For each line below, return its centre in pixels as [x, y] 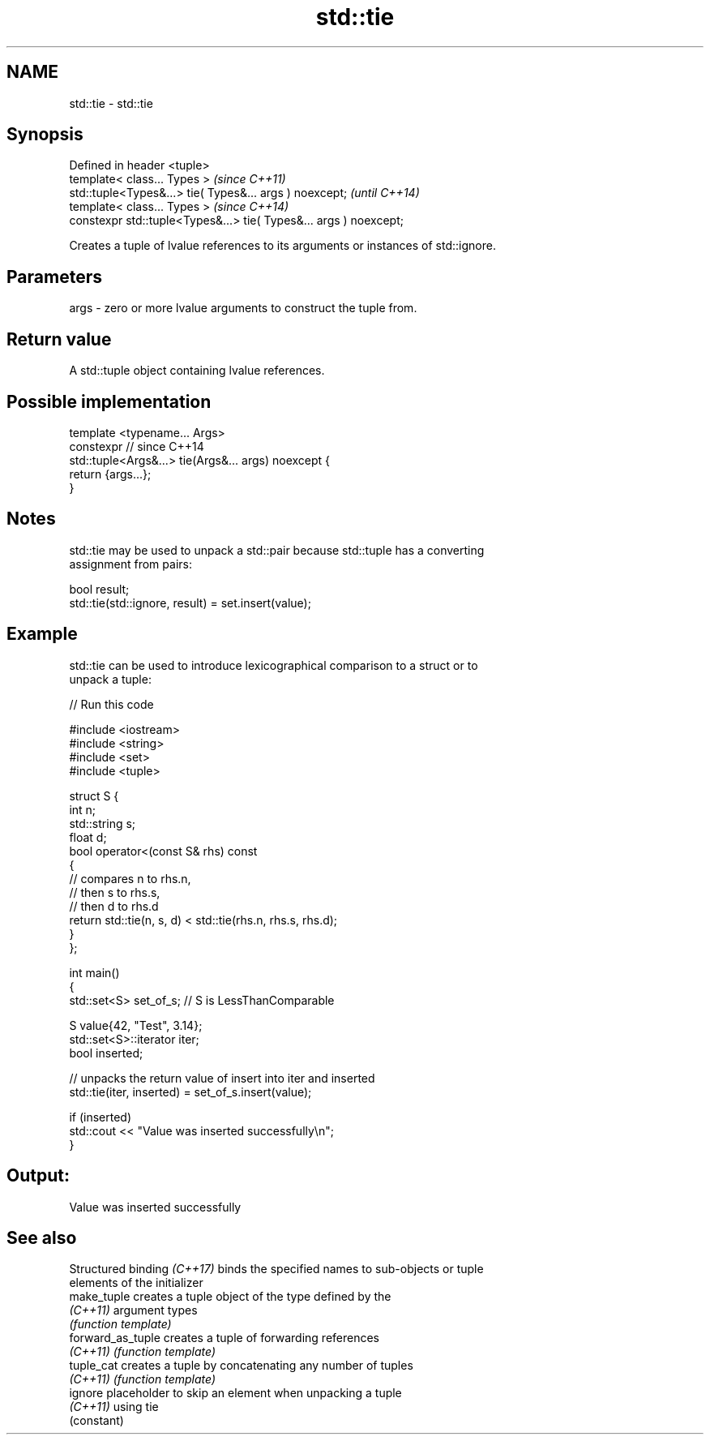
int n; [83, 809]
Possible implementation [109, 401]
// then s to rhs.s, [115, 892]
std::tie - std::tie [111, 103]
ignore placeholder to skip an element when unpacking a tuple [235, 1393]
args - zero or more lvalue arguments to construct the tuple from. [243, 308]
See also [42, 1237]
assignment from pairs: [130, 564]
